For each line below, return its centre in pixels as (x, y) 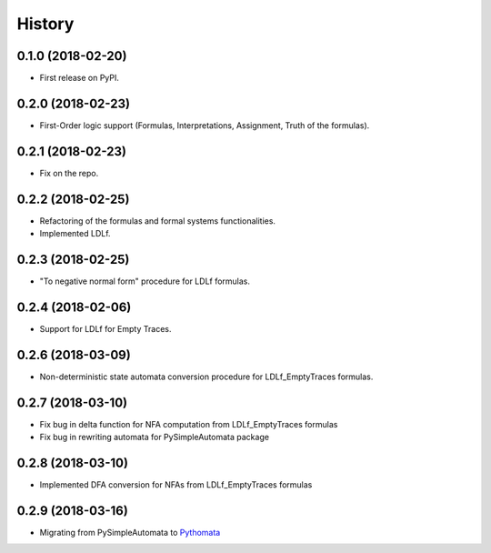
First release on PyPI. (80, 78)
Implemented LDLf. (75, 234)
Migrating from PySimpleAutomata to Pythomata (130, 533)
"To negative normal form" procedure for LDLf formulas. (145, 281)
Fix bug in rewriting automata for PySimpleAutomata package (155, 437)
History (45, 24)
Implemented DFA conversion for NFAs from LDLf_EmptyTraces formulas (176, 485)
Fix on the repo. (69, 173)
